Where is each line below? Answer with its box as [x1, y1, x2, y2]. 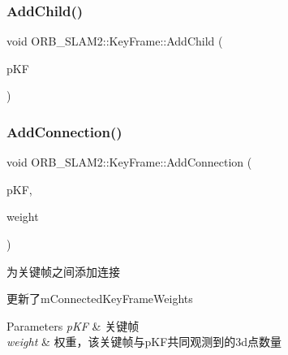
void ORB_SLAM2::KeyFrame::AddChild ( [6, 32, 223, 50]
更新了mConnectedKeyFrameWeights [6, 290, 193, 307]
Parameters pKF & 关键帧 [6, 317, 140, 334]
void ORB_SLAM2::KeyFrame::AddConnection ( [6, 154, 252, 171]
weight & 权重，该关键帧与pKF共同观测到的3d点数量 [6, 333, 282, 350]
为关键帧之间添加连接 [6, 262, 120, 279]
